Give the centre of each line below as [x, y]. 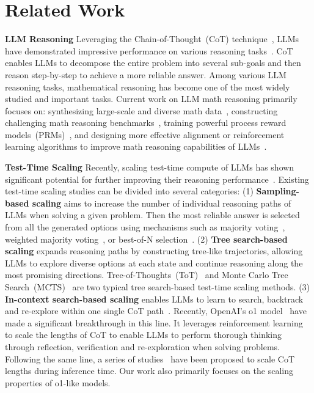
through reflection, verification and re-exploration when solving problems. [143, 346]
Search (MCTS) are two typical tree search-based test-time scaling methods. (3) [158, 287]
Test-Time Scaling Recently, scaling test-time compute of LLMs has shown [150, 167]
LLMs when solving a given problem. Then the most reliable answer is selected [152, 215]
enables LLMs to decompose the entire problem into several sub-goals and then [153, 63]
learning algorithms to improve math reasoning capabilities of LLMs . [136, 146]
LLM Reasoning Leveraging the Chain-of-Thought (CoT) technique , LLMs [152, 39]
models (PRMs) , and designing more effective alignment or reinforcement [145, 134]
